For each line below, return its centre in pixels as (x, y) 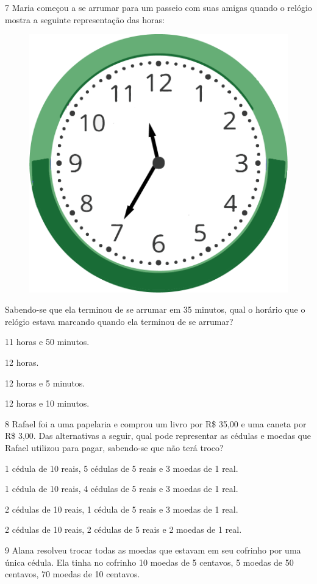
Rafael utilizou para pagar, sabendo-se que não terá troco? (114, 448)
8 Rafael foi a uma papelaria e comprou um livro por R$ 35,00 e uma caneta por (156, 423)
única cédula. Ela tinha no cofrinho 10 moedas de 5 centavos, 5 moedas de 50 (149, 562)
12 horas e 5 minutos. (45, 383)
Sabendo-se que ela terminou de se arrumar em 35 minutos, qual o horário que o (155, 309)
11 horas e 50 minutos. (47, 342)
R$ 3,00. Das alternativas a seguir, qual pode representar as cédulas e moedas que (158, 436)
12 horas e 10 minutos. (47, 403)
